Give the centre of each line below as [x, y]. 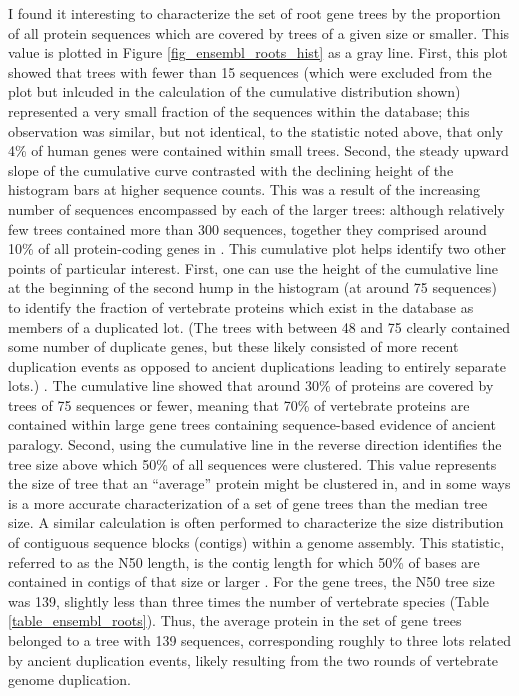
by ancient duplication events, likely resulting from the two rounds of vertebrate [253, 659]
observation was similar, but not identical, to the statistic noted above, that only [256, 130]
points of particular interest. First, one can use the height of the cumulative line [253, 267]
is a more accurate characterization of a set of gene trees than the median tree [248, 502]
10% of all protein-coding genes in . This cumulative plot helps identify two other [257, 248]
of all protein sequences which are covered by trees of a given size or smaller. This [259, 32]
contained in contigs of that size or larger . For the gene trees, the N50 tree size [251, 581]
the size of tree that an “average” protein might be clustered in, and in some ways [259, 483]
